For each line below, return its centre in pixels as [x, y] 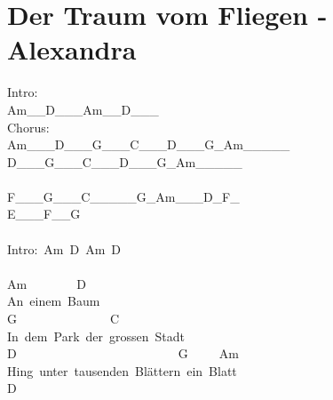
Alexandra [72, 49]
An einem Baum [54, 301]
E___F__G [44, 214]
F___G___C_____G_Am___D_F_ [123, 196]
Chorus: [28, 127]
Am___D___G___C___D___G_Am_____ [149, 144]
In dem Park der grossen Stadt [96, 336]
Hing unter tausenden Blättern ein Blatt [122, 370]
